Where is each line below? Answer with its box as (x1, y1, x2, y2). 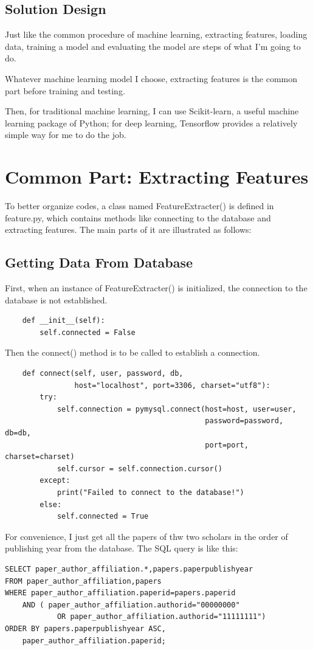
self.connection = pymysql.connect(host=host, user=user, (57, 404, 297, 413)
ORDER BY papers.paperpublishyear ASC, (5, 624, 166, 633)
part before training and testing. (5, 84, 125, 97)
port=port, (205, 440, 249, 449)
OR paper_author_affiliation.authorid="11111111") (57, 612, 266, 621)
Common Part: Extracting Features (5, 164, 309, 189)
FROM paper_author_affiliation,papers (5, 576, 162, 586)
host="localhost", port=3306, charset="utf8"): (74, 381, 270, 390)
